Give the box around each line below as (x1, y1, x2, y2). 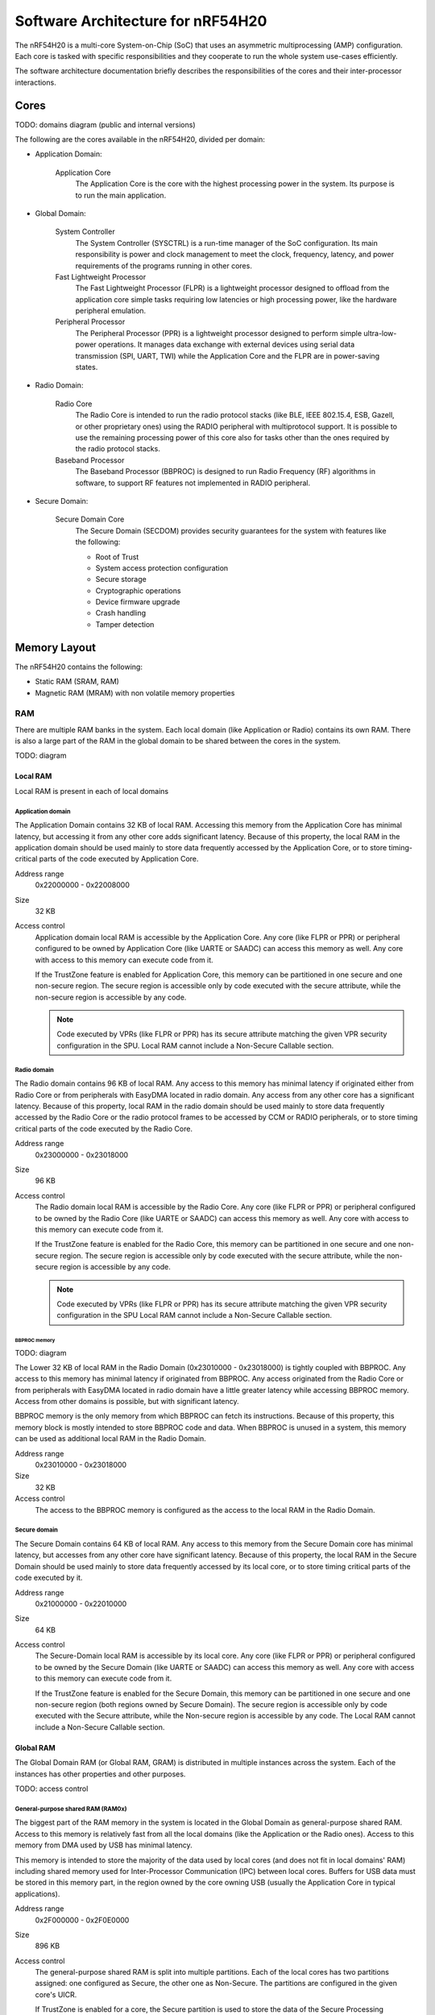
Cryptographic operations (95, 585, 181, 596)
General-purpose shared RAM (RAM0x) (14, 1805, 127, 1813)
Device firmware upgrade (95, 597, 180, 607)
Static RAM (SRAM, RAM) (35, 677, 120, 687)
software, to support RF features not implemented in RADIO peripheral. (75, 478, 310, 488)
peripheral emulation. (75, 306, 147, 316)
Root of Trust (95, 552, 139, 562)
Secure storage (95, 575, 147, 584)
